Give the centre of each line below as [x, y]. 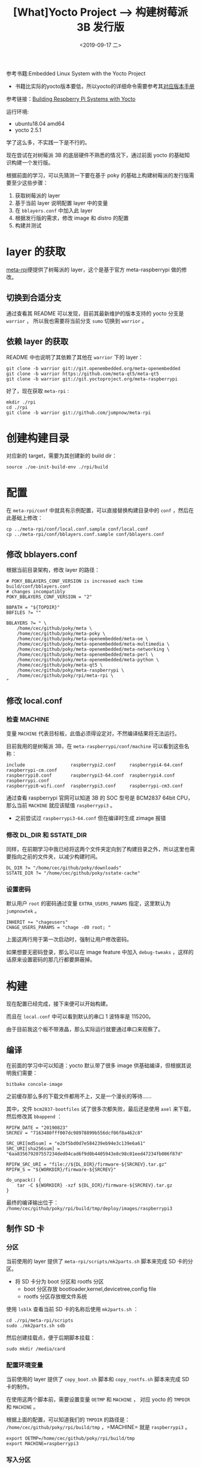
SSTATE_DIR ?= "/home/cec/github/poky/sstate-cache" [73, 873]
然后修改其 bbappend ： [34, 1116]
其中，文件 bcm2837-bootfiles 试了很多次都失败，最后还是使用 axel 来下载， [100, 1109]
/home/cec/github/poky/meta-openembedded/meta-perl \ [85, 655]
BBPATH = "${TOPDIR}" [33, 608]
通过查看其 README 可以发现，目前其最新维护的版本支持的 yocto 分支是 [95, 313]
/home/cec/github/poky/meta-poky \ [61, 634]
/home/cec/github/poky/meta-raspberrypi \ [71, 671]
